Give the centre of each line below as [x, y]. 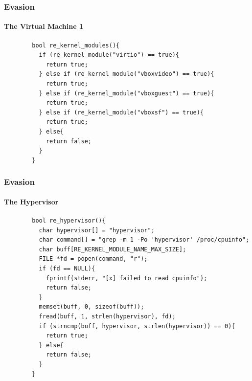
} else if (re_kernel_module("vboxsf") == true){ [121, 112]
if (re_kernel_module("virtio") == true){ [109, 55]
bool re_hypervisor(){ [69, 221]
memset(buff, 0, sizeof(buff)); [92, 307]
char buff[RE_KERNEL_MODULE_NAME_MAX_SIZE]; [113, 249]
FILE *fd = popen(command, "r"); [93, 259]
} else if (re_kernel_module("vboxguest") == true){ [126, 93]
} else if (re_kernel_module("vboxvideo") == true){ [126, 74]
